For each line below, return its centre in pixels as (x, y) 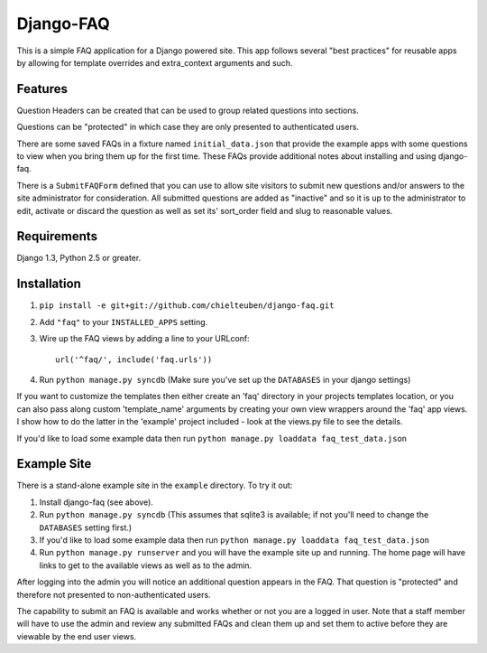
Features (42, 89)
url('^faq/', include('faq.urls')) (134, 359)
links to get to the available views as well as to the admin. (146, 565)
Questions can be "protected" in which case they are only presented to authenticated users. (188, 127)
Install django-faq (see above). (96, 502)
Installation (49, 284)
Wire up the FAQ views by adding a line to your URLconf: (144, 339)
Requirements (57, 236)
